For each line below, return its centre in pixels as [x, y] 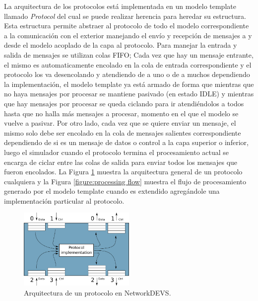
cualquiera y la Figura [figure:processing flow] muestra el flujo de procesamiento [125, 181]
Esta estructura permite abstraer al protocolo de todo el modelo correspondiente [127, 26]
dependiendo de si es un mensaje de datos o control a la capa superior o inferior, [126, 142]
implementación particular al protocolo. [64, 200]
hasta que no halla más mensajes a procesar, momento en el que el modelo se [121, 113]
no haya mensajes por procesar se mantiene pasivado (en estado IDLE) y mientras [129, 94]
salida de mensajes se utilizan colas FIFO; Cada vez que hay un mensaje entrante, [129, 54]
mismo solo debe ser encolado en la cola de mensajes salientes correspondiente [123, 132]
